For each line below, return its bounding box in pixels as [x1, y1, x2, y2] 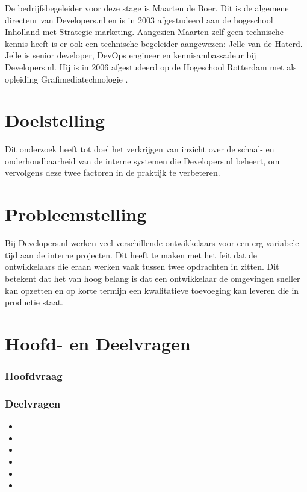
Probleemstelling [5, 202, 147, 226]
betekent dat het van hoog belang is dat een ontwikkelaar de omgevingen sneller [5, 272, 300, 284]
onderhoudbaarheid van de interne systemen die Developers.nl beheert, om [5, 154, 280, 167]
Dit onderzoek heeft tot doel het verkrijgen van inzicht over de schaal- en [5, 143, 274, 155]
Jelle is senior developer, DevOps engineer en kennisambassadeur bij [5, 49, 256, 61]
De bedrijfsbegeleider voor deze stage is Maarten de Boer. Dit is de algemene [5, 2, 289, 14]
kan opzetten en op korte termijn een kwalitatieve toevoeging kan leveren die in [5, 284, 299, 296]
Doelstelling [5, 108, 105, 132]
